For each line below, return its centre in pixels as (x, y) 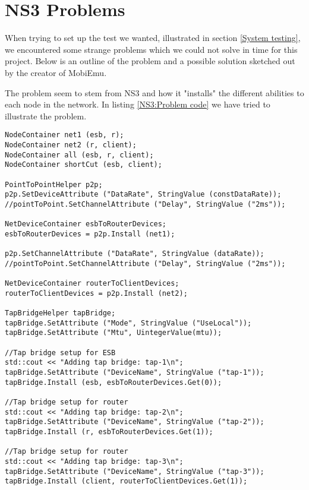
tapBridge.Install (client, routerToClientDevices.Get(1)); (126, 481)
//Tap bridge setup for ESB (60, 353)
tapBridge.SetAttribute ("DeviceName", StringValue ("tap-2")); (135, 422)
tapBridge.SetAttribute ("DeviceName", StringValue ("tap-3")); (135, 471)
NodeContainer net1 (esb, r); (64, 135)
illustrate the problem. (46, 116)
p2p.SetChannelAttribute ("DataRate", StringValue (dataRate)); (135, 254)
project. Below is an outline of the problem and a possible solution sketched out (150, 61)
